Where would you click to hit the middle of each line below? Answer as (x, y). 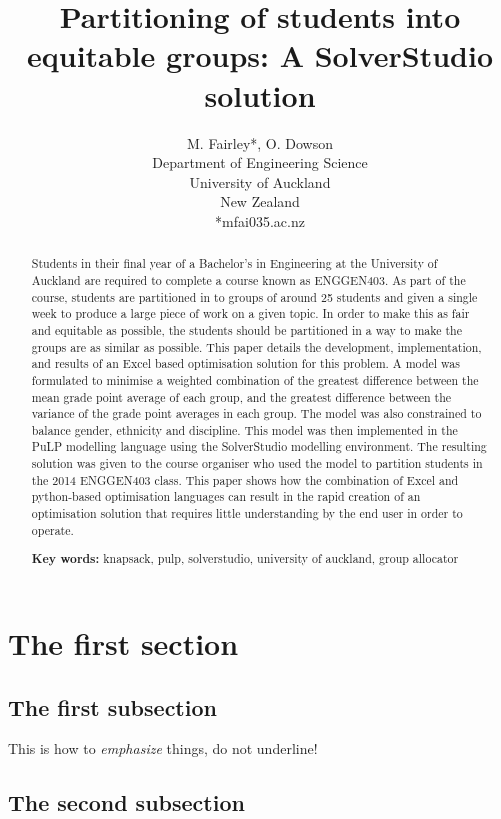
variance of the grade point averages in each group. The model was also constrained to (256, 413)
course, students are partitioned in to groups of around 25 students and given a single (254, 296)
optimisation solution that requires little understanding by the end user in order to (247, 513)
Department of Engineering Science (260, 162)
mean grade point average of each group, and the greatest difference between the (241, 396)
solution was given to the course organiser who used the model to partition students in (257, 463)
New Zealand (260, 201)
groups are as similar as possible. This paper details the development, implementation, (256, 346)
